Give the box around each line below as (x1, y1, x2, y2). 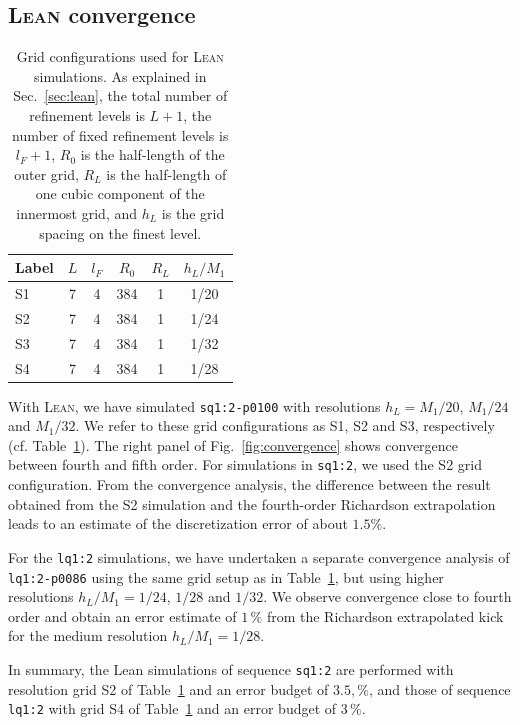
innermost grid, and (16, 202, 138, 223)
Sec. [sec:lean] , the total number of (13, 85, 228, 106)
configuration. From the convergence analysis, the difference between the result (8, 474, 491, 495)
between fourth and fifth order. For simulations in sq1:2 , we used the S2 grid (8, 454, 482, 475)
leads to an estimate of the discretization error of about (8, 513, 348, 534)
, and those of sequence (368, 678, 511, 699)
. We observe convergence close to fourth (263, 586, 512, 607)
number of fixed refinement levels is (12, 124, 229, 145)
